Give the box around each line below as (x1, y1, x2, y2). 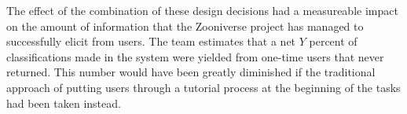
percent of (309, 33, 357, 50)
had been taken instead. (6, 94, 121, 111)
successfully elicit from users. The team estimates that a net (6, 33, 296, 50)
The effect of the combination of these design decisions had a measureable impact (6, 2, 398, 18)
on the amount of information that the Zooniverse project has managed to (6, 17, 364, 34)
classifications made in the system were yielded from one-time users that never (6, 48, 384, 64)
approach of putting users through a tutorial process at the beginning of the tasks (6, 79, 401, 95)
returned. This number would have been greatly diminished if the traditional (6, 64, 376, 80)
